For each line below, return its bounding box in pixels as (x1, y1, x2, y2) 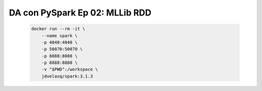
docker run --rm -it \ (31, 26, 85, 31)
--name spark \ (41, 33, 78, 38)
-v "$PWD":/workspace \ (41, 67, 98, 72)
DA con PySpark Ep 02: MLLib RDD (9, 7, 151, 18)
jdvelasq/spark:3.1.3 (41, 73, 93, 79)
